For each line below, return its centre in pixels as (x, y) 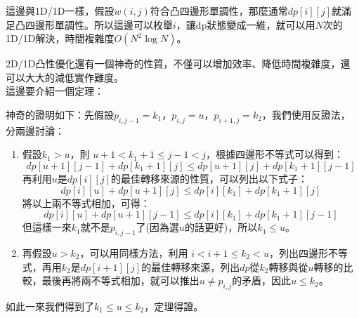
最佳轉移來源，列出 (196, 266)
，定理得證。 (174, 306)
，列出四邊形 (298, 252)
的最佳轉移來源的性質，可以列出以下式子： (210, 178)
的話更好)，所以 (221, 227)
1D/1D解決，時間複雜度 (60, 38)
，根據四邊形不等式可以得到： (275, 154)
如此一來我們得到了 (50, 306)
